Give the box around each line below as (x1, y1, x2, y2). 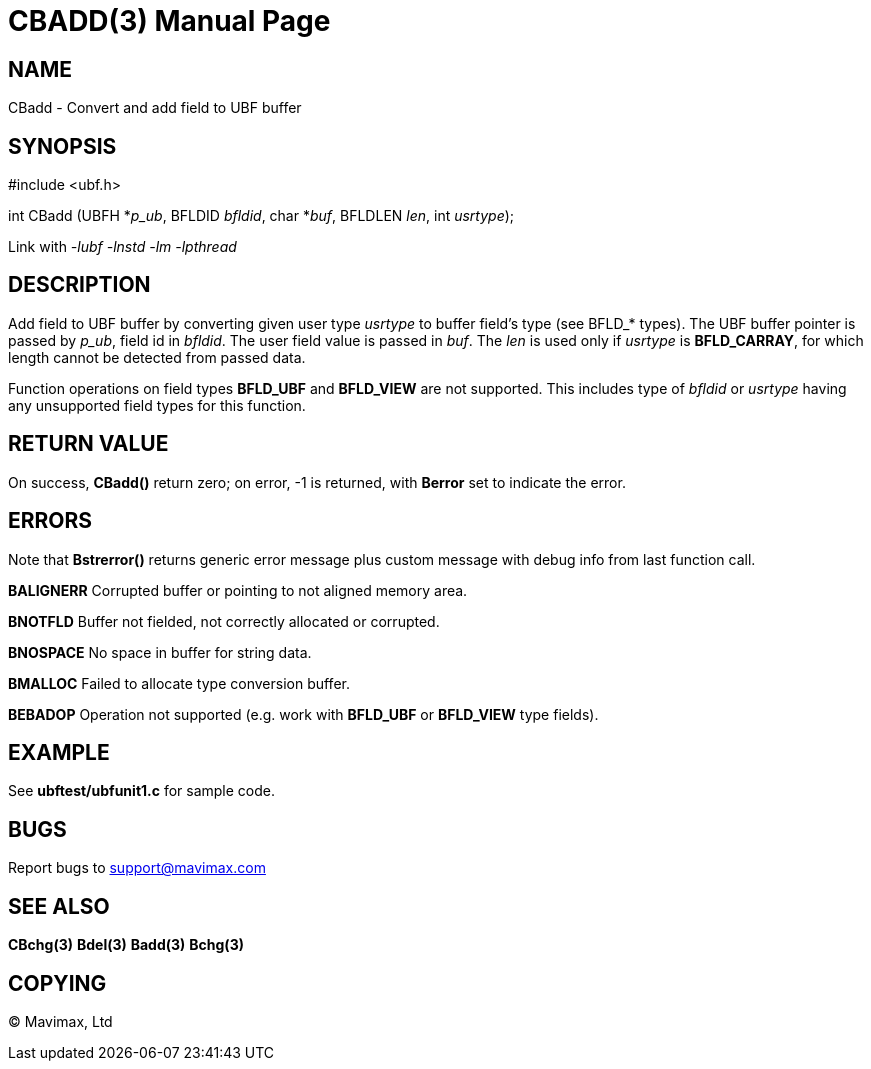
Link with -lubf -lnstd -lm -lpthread (8, 238, 237, 256)
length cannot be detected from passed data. (8, 348, 306, 366)
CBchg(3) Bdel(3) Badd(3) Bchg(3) (8, 936, 244, 954)
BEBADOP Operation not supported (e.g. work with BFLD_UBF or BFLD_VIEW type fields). (8, 705, 599, 723)
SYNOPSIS (8, 133, 117, 159)
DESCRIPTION (8, 272, 151, 298)
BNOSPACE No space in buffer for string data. (8, 643, 312, 661)
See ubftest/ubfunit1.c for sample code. (8, 782, 276, 800)
